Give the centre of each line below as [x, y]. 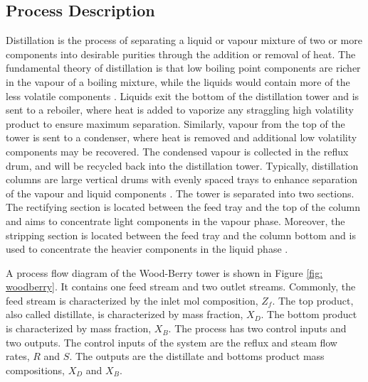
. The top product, [313, 300]
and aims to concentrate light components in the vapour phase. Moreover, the [175, 220]
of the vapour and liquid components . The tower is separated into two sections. [180, 193]
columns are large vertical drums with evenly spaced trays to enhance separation [182, 179]
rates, [18, 356]
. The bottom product [309, 314]
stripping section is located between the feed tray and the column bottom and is [181, 235]
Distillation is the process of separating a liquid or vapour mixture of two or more [184, 40]
